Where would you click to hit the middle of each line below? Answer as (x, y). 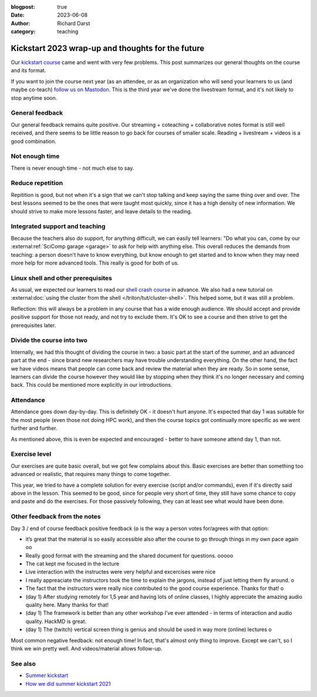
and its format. (28, 71)
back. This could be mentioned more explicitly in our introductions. (92, 385)
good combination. (34, 141)
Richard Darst (74, 23)
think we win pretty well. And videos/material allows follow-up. (87, 648)
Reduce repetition (37, 183)
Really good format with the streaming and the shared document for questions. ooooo (129, 555)
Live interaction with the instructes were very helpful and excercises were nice (121, 572)
